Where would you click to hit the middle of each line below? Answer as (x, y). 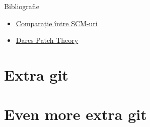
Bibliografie (22, 6)
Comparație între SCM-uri (57, 23)
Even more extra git (76, 114)
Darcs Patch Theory (47, 40)
